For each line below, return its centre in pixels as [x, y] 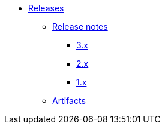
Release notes [80, 27]
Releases [46, 8]
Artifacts [69, 101]
